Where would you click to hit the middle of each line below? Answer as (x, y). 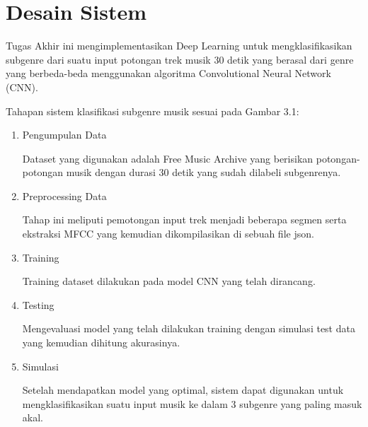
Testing (38, 304)
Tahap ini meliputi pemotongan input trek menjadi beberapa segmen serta (184, 220)
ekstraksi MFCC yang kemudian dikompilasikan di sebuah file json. (168, 234)
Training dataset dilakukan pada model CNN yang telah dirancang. (169, 281)
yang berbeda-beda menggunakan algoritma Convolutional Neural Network (168, 73)
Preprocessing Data (64, 195)
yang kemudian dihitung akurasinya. (101, 343)
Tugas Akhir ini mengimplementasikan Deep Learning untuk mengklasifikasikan (179, 46)
